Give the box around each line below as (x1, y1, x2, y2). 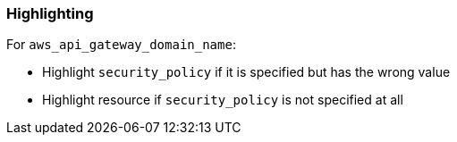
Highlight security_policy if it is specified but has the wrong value (42, 64, 451, 80)
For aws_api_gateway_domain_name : (6, 37, 236, 53)
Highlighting (6, 4, 94, 22)
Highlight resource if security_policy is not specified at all (42, 92, 403, 108)
